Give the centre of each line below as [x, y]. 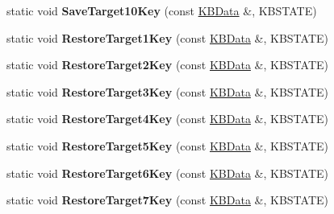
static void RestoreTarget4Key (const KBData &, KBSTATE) [167, 119]
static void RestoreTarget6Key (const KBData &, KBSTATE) [167, 173]
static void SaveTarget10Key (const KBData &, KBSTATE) [162, 10]
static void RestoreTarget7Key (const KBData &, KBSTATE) [167, 200]
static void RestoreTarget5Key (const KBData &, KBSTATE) [167, 145]
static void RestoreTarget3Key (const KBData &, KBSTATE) [167, 91]
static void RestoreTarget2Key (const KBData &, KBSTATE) [167, 65]
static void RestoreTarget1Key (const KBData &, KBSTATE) [167, 37]
